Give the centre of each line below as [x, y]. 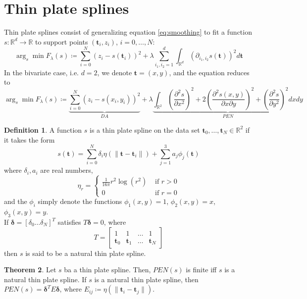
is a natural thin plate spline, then [146, 279]
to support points [62, 41]
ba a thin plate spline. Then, [107, 270]
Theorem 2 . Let [30, 270]
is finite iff [201, 270]
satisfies [69, 222]
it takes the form [29, 139]
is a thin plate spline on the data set [145, 129]
